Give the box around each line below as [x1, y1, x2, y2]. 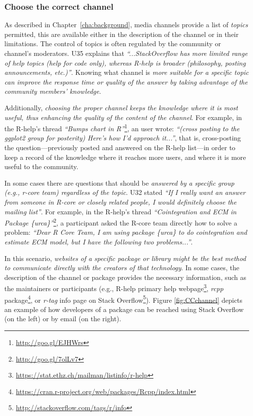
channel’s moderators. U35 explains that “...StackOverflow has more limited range [4, 48, 248, 58]
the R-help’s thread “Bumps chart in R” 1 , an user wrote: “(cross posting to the [4, 122, 240, 133]
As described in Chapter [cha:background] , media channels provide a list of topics [4, 19, 248, 30]
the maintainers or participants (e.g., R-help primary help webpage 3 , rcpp [4, 282, 223, 294]
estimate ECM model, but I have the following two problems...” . [4, 237, 193, 246]
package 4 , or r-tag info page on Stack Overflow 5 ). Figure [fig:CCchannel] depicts [4, 293, 243, 305]
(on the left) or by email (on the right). [4, 313, 121, 324]
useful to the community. [4, 161, 79, 172]
